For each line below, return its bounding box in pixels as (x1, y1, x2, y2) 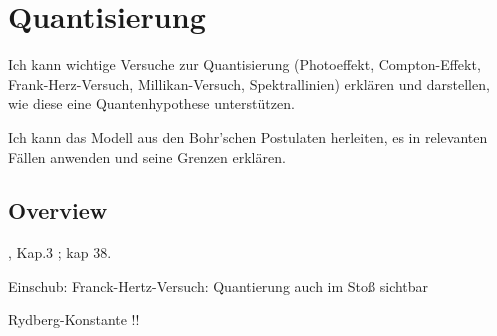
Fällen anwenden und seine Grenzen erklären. (8, 146, 286, 167)
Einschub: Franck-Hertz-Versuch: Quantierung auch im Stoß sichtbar (8, 275, 429, 296)
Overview (8, 195, 108, 226)
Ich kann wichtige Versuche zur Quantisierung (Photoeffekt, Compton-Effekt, (8, 54, 481, 75)
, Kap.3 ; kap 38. (8, 242, 112, 263)
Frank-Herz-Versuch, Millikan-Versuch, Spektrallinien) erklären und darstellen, (8, 73, 490, 94)
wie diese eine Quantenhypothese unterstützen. (8, 93, 295, 114)
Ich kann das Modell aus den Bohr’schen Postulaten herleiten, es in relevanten (8, 126, 488, 147)
